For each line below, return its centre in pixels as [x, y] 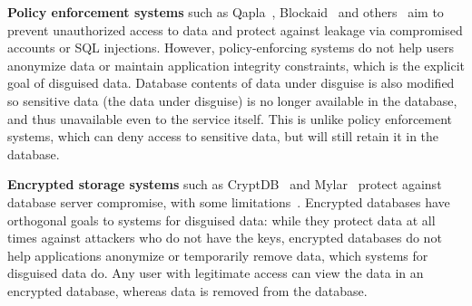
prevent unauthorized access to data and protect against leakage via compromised [235, 29]
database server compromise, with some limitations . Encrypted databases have [229, 201]
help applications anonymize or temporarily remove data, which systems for [218, 255]
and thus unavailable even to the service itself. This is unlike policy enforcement [230, 118]
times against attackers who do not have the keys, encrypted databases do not [225, 238]
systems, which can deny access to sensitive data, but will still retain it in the [223, 136]
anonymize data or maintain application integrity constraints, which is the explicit [236, 65]
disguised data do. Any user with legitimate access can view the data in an [216, 273]
